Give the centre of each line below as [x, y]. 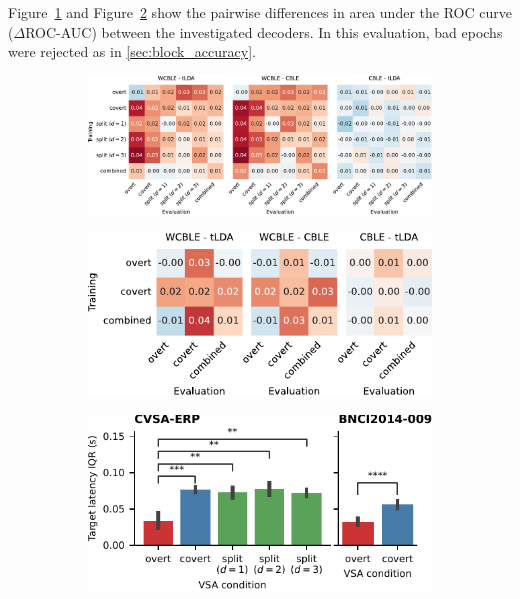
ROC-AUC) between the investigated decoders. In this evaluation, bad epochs [264, 31]
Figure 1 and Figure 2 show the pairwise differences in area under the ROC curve [260, 12]
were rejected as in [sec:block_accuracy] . [132, 51]
